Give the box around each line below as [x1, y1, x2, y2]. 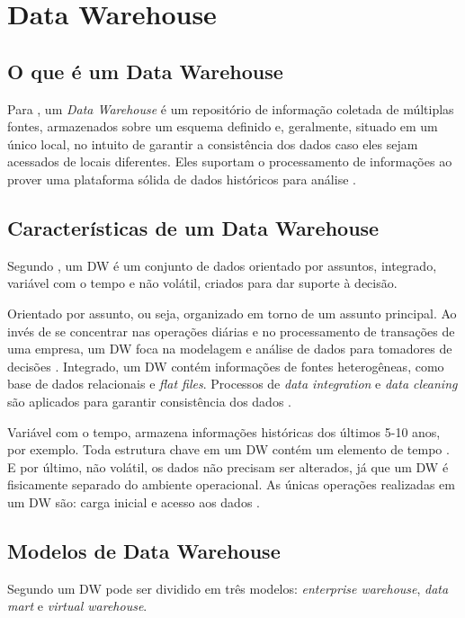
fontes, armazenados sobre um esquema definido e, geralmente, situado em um [7, 117, 438, 136]
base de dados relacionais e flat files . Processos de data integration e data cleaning [7, 374, 458, 393]
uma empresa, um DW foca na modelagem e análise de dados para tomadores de [7, 339, 452, 358]
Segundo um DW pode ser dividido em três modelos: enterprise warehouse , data [7, 578, 449, 597]
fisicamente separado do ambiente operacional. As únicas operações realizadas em [7, 475, 455, 494]
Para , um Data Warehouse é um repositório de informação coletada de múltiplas [7, 99, 454, 118]
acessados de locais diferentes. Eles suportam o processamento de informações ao [7, 152, 452, 171]
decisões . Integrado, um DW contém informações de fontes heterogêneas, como [7, 356, 444, 375]
